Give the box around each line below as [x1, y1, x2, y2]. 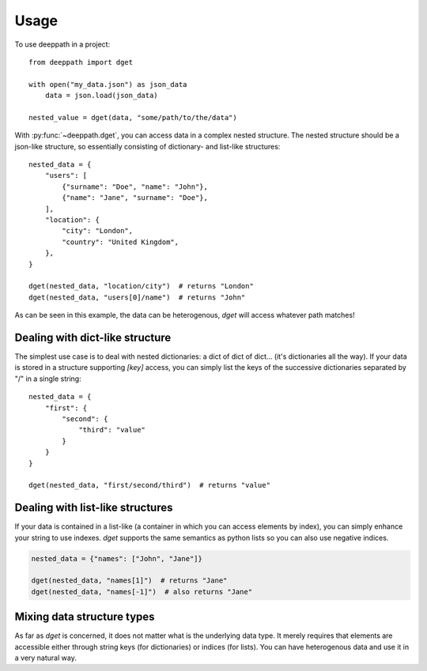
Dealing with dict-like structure [14, 330, 172, 344]
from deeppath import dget [28, 58, 134, 66]
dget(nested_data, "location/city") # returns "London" [28, 281, 255, 291]
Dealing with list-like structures [14, 501, 173, 515]
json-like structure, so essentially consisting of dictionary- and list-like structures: [14, 141, 281, 151]
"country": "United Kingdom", [62, 237, 179, 247]
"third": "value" [78, 425, 146, 435]
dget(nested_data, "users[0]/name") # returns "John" [28, 292, 246, 302]
